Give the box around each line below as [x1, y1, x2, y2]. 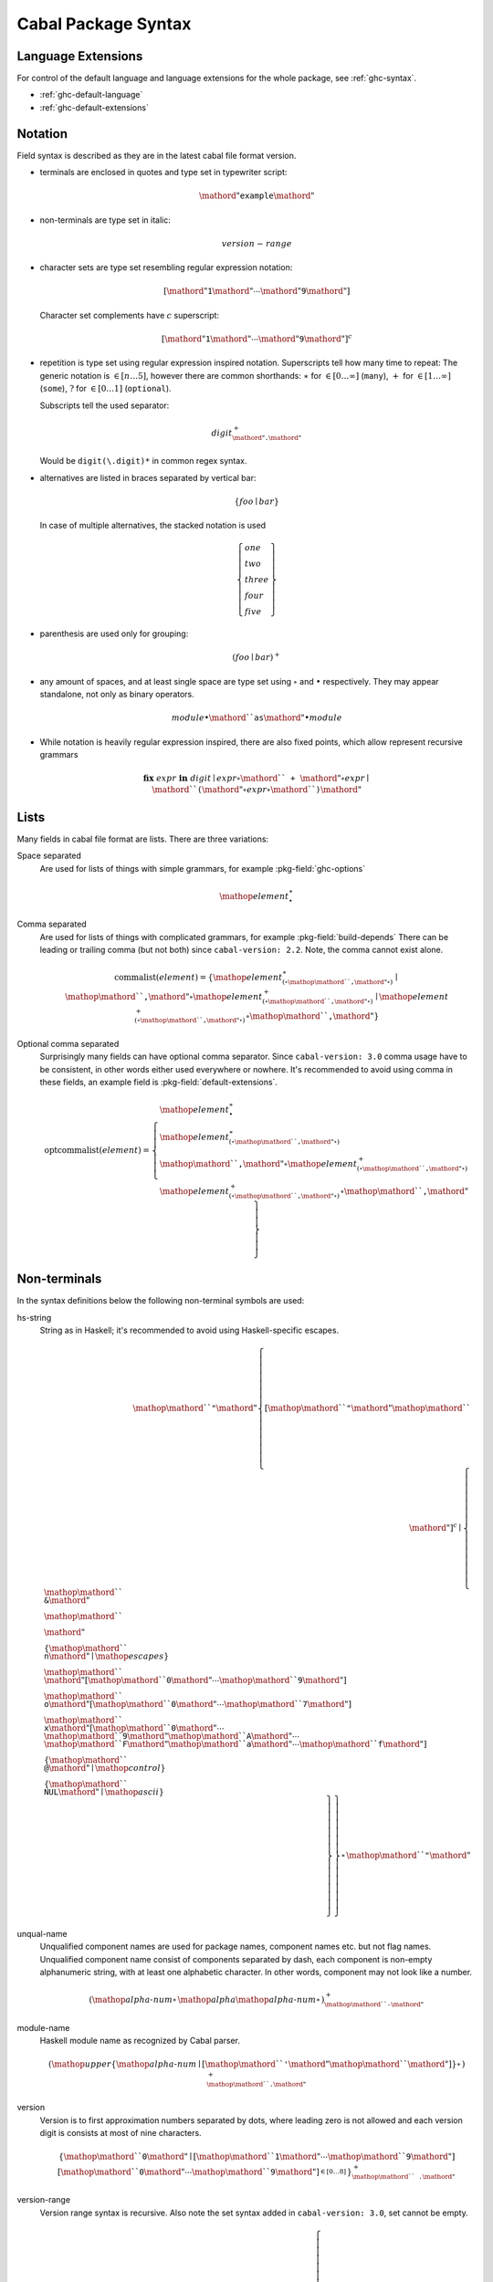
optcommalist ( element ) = [44, 1146, 150, 1156]
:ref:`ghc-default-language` [39, 89, 143, 100]
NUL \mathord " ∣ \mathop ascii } [44, 1787, 164, 1797]
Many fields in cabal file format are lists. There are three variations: [16, 833, 269, 844]
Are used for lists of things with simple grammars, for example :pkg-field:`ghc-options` [39, 863, 366, 874]
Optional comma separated [16, 1038, 120, 1049]
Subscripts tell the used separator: [39, 400, 170, 411]
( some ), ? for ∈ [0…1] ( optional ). [39, 383, 173, 394]
